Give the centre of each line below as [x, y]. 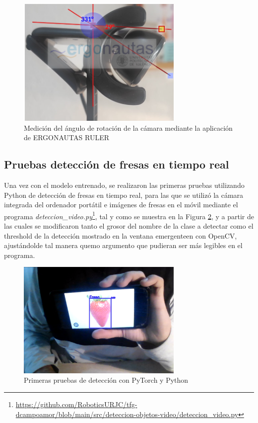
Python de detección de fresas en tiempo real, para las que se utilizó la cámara [124, 195]
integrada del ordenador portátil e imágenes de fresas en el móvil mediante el [121, 205]
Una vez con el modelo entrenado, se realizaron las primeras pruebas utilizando [124, 185]
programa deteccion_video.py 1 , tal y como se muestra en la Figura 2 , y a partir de [129, 215]
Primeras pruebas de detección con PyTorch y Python [106, 380]
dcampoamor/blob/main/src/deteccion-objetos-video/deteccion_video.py [127, 414]
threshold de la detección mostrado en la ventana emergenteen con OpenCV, [121, 235]
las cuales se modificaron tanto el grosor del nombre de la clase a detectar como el [129, 226]
